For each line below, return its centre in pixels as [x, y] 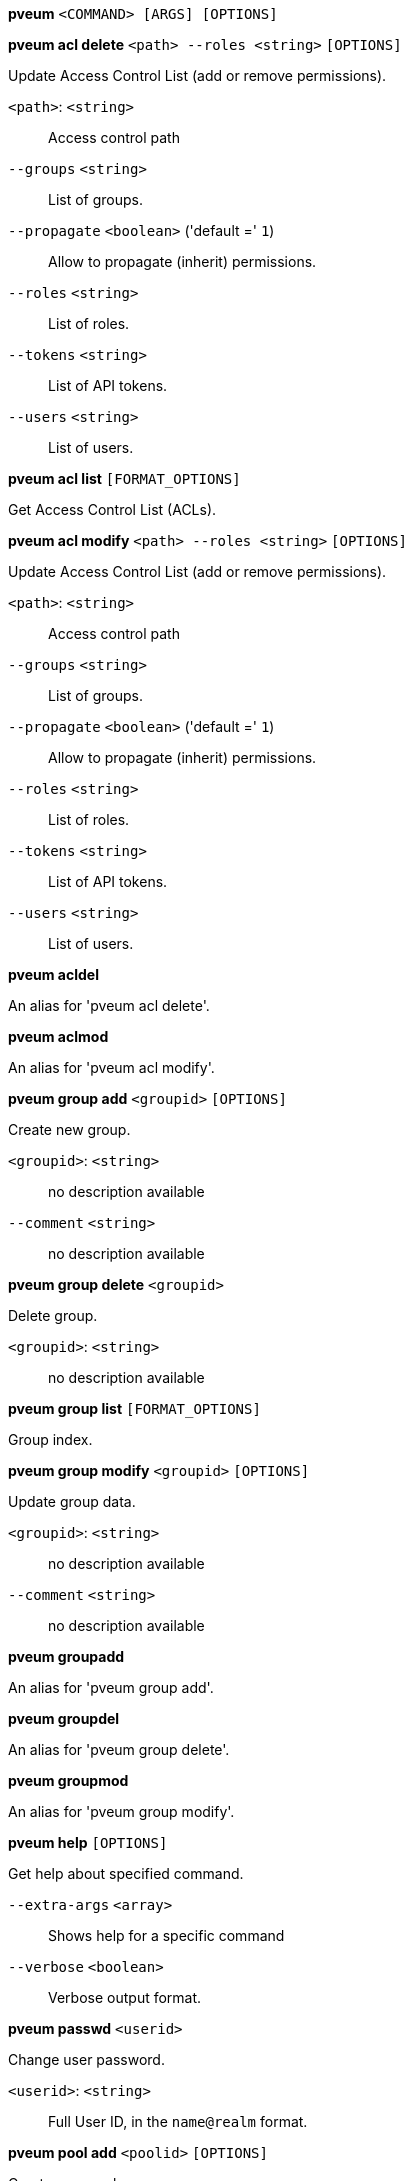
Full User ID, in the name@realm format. [178, 2121]
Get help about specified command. [126, 1873]
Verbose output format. [125, 1997]
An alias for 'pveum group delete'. [119, 1749]
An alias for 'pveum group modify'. [121, 1811]
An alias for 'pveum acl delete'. [109, 1005]
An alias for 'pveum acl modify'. [111, 1067]
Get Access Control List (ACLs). [112, 509]
